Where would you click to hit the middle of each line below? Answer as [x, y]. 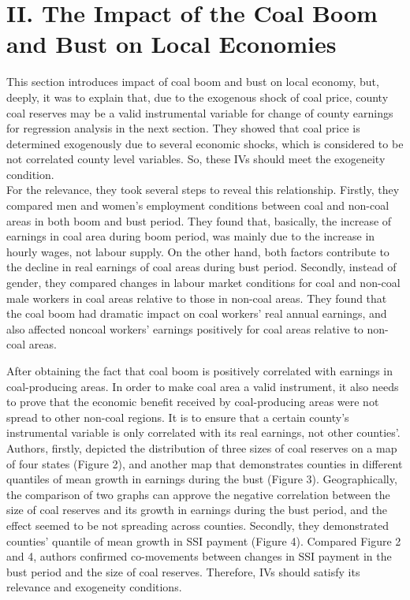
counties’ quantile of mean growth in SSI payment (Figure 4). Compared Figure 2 [204, 540]
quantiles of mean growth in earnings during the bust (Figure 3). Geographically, [202, 479]
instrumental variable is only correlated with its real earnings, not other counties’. [203, 432]
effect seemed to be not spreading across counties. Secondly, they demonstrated [198, 525]
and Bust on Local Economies [171, 44]
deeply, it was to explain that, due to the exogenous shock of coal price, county [198, 97]
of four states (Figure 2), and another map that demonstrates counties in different [205, 463]
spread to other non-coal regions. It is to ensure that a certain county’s [178, 417]
